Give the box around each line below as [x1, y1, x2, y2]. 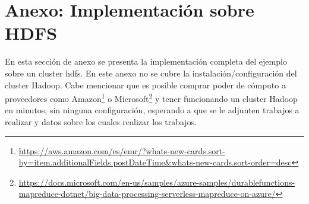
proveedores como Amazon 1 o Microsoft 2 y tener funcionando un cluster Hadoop [5, 91, 298, 104]
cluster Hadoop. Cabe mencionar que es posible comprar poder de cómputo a [5, 78, 286, 91]
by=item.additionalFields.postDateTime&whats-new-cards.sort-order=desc [18, 156, 292, 168]
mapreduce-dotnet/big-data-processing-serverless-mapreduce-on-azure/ [18, 187, 276, 200]
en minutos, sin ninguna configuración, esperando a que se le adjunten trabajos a [5, 104, 299, 116]
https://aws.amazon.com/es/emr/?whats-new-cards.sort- [18, 144, 225, 157]
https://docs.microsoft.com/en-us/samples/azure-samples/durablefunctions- [18, 176, 295, 188]
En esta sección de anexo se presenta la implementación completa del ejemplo [5, 55, 287, 68]
